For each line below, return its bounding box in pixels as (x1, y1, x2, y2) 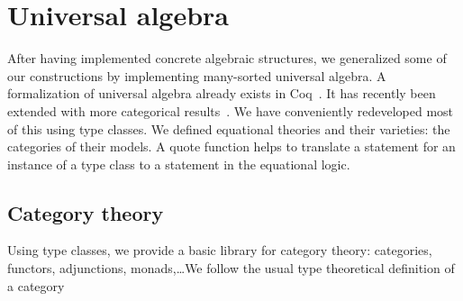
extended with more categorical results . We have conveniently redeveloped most (7, 101, 454, 120)
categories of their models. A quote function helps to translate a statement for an (7, 137, 456, 156)
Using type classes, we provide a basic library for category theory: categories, (7, 241, 432, 260)
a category (7, 276, 65, 295)
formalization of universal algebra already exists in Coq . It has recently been (7, 84, 436, 103)
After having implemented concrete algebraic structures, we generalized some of (7, 49, 447, 68)
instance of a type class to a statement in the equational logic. (7, 154, 350, 173)
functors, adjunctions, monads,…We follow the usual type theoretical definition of (7, 259, 455, 278)
